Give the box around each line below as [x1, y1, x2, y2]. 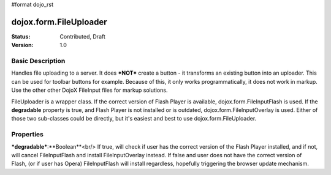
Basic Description [11, 57, 66, 65]
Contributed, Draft [59, 32, 105, 40]
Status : [11, 32, 31, 40]
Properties [11, 130, 44, 139]
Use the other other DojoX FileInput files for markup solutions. [11, 86, 168, 94]
